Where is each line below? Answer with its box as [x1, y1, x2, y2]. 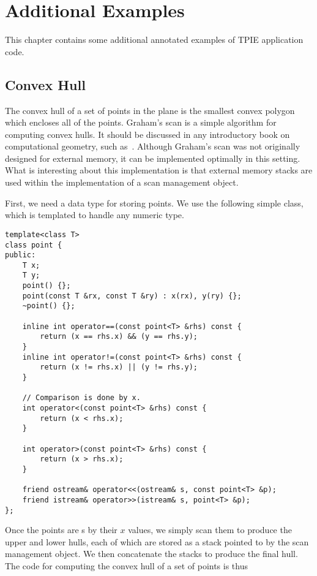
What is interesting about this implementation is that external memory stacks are [5, 164, 313, 176]
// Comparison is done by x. [22, 393, 141, 403]
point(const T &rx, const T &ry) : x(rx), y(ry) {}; [22, 291, 242, 300]
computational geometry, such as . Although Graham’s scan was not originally [5, 140, 300, 153]
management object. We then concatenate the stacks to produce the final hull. [5, 547, 298, 560]
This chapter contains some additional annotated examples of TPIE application [5, 33, 304, 46]
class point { [5, 240, 62, 249]
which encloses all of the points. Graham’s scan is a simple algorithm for [5, 116, 277, 129]
